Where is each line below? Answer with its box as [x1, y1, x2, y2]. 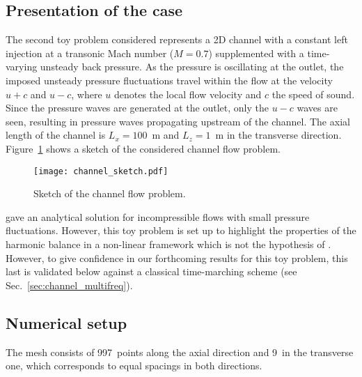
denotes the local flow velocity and [114, 86, 262, 101]
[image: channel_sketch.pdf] [33, 166, 168, 176]
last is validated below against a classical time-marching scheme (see [6, 264, 297, 279]
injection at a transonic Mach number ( [6, 45, 174, 60]
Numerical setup [6, 311, 127, 333]
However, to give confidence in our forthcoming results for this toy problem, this [6, 250, 348, 265]
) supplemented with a [208, 45, 304, 60]
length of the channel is [6, 128, 106, 142]
